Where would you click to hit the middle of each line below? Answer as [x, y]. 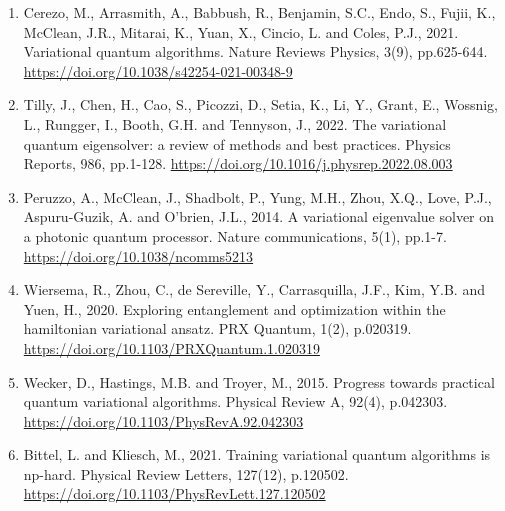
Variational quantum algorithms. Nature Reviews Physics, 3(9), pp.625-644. [255, 51]
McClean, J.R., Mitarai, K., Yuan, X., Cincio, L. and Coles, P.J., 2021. [241, 31]
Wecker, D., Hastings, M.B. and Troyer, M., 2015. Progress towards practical [259, 381]
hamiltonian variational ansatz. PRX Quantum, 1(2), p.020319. [217, 328]
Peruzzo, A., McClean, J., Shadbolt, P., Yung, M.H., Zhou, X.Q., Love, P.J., [257, 196]
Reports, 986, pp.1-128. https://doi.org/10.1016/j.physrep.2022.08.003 [238, 163]
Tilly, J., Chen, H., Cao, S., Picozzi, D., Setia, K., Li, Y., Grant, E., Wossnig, [261, 104]
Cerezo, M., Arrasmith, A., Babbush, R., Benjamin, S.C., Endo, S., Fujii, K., [259, 12]
